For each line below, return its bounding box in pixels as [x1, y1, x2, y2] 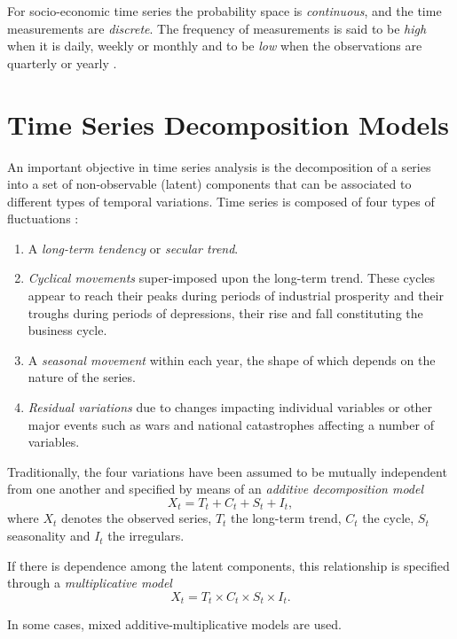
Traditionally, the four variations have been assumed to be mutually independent [7, 462, 447, 480]
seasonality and [7, 526, 91, 545]
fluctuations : [7, 209, 79, 228]
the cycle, [362, 509, 414, 527]
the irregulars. [107, 526, 185, 545]
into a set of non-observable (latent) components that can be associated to [7, 175, 412, 193]
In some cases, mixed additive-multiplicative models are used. [7, 615, 342, 634]
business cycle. [28, 321, 107, 339]
